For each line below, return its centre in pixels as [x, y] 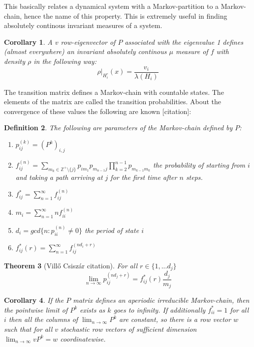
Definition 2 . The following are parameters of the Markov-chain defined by [118, 128]
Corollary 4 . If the [34, 300]
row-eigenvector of [88, 42]
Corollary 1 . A [28, 42]
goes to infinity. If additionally [159, 309]
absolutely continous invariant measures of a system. [83, 25]
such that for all [28, 329]
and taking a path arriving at [59, 177]
